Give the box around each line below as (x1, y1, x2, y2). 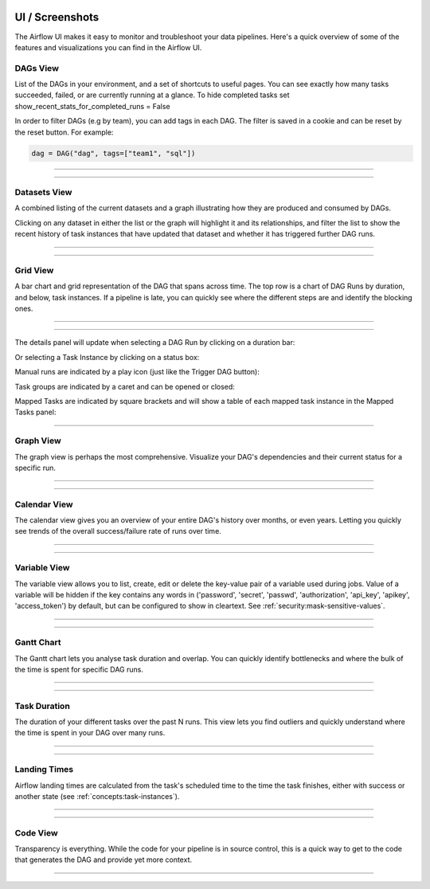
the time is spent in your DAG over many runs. (14, 728, 166, 738)
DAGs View (14, 62, 60, 73)
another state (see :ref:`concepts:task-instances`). (14, 791, 180, 801)
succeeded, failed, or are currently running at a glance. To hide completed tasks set (14, 90, 290, 100)
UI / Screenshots (14, 10, 100, 24)
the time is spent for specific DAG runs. (14, 664, 143, 674)
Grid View (14, 264, 54, 276)
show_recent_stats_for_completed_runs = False (14, 101, 170, 111)
